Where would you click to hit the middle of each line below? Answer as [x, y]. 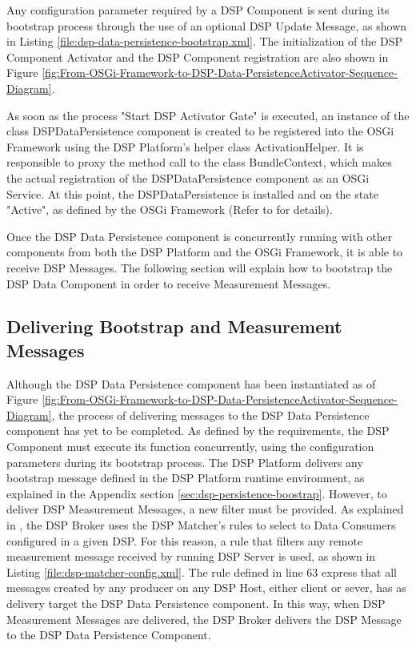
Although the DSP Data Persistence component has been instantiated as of [191, 383]
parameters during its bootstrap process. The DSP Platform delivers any [185, 462]
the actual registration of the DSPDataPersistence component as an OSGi [188, 177]
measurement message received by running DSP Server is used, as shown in [191, 556]
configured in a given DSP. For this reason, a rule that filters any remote [185, 540]
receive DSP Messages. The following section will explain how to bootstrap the [200, 267]
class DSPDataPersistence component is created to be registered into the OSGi [200, 131]
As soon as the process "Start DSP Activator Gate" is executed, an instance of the [208, 115]
